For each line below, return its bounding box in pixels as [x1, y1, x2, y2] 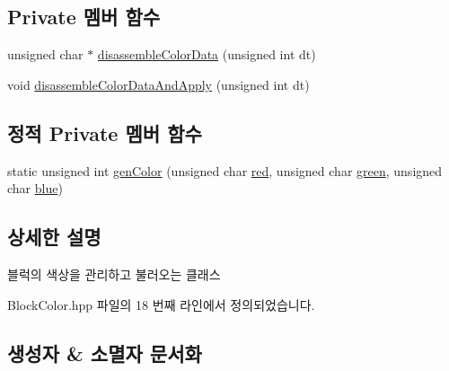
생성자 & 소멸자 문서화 [7, 339, 202, 367]
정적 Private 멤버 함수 [7, 119, 202, 146]
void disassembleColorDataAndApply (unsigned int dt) [7, 75, 310, 93]
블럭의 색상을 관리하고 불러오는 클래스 [7, 264, 221, 283]
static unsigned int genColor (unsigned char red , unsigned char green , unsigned [7, 161, 443, 180]
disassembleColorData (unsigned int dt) [97, 45, 316, 64]
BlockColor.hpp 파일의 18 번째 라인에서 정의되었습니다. [7, 295, 315, 314]
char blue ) [7, 179, 63, 198]
